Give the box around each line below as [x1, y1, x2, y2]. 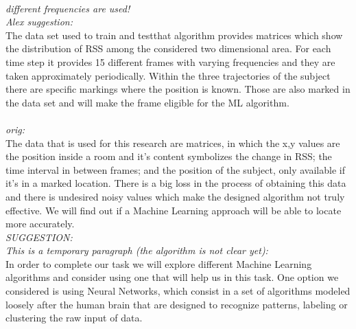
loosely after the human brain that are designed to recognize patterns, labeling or [5, 297, 348, 311]
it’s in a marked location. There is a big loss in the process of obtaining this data [5, 176, 346, 190]
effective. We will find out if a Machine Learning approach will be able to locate [5, 203, 342, 217]
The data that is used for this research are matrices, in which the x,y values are [5, 135, 340, 150]
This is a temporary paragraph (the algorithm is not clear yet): [5, 243, 268, 258]
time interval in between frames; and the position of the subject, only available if [5, 162, 345, 177]
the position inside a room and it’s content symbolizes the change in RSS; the [5, 149, 332, 163]
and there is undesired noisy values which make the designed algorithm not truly [5, 189, 345, 203]
